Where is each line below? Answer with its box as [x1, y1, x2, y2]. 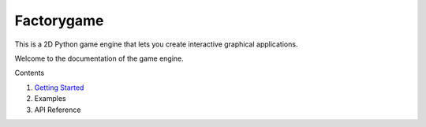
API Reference [34, 105, 81, 114]
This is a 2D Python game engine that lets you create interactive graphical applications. [14, 39, 298, 49]
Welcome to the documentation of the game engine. [14, 54, 185, 63]
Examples [34, 94, 66, 103]
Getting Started [34, 83, 84, 92]
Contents [14, 68, 45, 78]
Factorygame [14, 12, 104, 29]
